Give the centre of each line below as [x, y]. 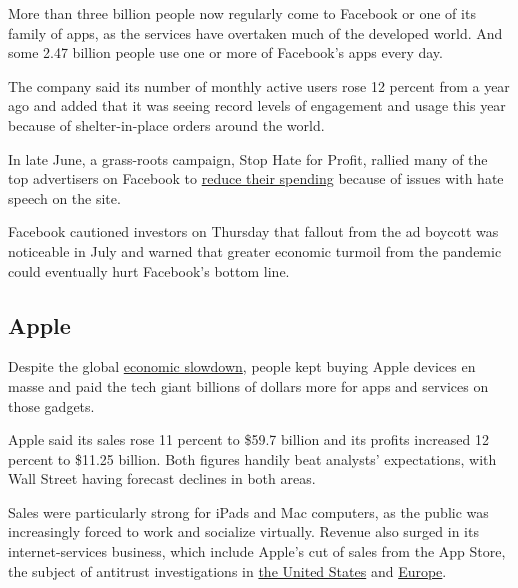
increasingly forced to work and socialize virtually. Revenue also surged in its [243, 531]
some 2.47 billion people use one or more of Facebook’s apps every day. [225, 52]
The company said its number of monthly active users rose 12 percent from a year [259, 85]
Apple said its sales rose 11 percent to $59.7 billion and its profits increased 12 [249, 439]
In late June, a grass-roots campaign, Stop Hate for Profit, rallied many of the [248, 158]
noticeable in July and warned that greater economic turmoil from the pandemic [255, 250]
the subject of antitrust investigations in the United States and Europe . [227, 570]
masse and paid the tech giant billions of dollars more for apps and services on [248, 385]
